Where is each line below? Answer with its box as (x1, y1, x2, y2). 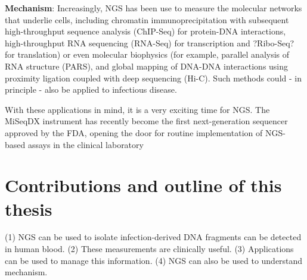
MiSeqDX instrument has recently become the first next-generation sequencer (5, 115, 288, 127)
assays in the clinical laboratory (27, 138, 144, 150)
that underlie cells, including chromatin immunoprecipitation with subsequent (5, 13, 289, 26)
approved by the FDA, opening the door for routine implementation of (5, 126, 263, 139)
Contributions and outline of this (5, 173, 282, 197)
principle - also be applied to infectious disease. (5, 83, 177, 96)
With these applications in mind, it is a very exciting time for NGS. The (5, 103, 270, 115)
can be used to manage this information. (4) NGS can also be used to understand (5, 254, 303, 266)
